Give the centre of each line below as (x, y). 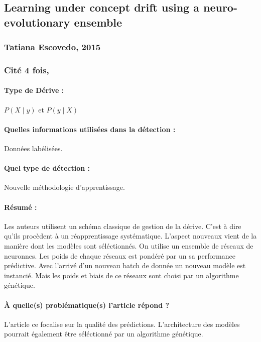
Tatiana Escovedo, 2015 (52, 47)
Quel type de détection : (47, 168)
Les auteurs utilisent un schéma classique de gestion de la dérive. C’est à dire (123, 226)
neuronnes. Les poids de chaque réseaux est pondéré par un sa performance (120, 255)
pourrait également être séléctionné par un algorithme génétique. (104, 334)
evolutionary (37, 22)
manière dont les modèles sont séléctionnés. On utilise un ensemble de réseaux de (129, 246)
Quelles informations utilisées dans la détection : (90, 129)
